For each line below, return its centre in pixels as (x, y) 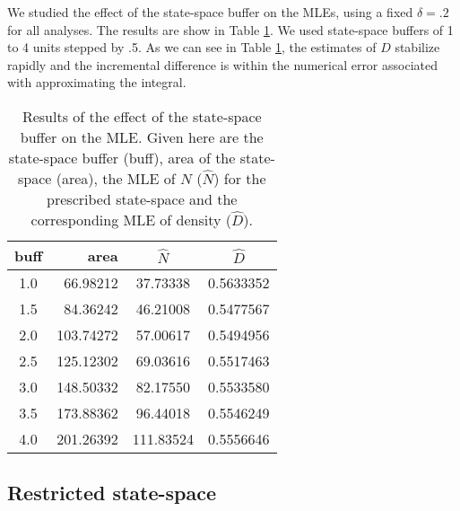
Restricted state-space (112, 493)
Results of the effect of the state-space (142, 116)
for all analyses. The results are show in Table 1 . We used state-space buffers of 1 (230, 29)
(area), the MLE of (116, 178)
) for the (240, 178)
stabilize (417, 47)
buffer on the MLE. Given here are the (142, 137)
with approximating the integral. (97, 82)
